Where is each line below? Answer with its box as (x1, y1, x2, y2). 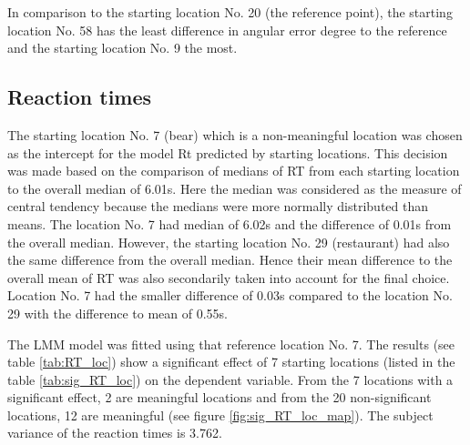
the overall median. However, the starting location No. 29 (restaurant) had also (7, 232, 450, 251)
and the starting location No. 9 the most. (7, 38, 238, 57)
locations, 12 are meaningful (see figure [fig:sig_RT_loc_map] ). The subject (7, 405, 434, 424)
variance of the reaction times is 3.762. (7, 423, 222, 442)
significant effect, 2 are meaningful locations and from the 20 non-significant (7, 388, 432, 407)
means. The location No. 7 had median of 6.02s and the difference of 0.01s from (7, 214, 452, 233)
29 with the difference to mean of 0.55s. (7, 303, 228, 322)
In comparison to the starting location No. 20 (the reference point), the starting (7, 3, 453, 21)
